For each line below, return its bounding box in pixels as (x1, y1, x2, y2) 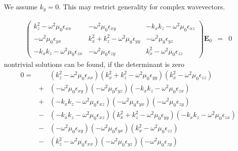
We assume (4, 1, 38, 11)
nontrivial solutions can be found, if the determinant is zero (4, 59, 185, 69)
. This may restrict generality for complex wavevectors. (59, 1, 225, 11)
